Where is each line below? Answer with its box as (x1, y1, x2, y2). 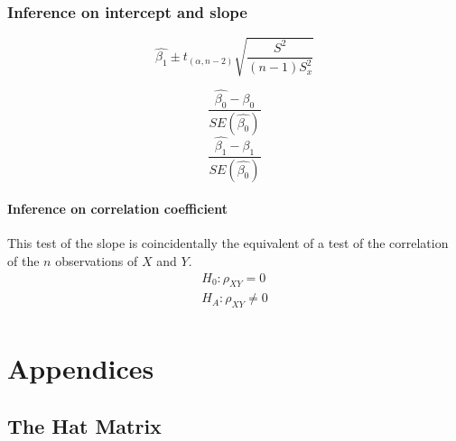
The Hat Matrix (7, 411, 162, 439)
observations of (55, 251, 138, 270)
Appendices (7, 350, 154, 387)
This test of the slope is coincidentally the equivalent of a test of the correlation (7, 234, 449, 253)
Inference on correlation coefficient (7, 199, 228, 218)
